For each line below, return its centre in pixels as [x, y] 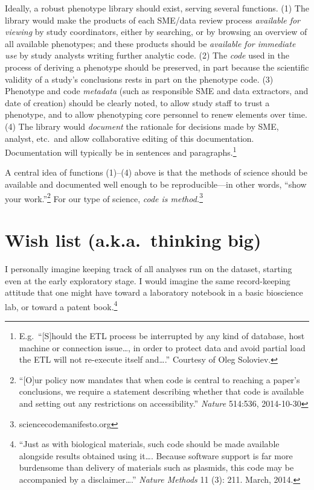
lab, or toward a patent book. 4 [61, 305]
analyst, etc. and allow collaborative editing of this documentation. [130, 138]
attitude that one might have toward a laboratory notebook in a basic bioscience [154, 292]
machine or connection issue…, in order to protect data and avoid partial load [162, 347]
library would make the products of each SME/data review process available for [153, 20]
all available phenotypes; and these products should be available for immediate [150, 43]
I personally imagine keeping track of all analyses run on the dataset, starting [149, 268]
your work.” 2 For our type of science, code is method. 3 [104, 197]
